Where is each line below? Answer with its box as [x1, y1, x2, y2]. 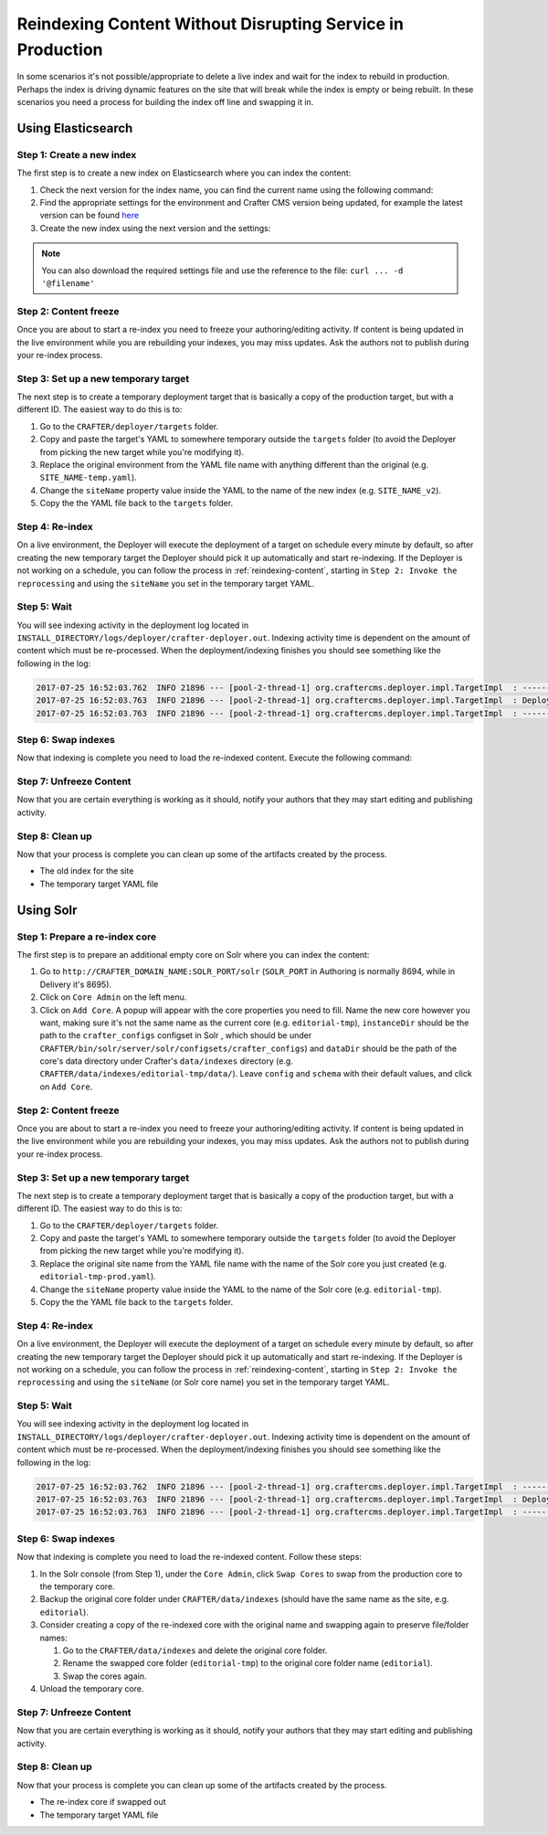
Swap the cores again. [62, 1671, 147, 1681]
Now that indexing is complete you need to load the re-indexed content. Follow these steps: [16, 1552, 363, 1563]
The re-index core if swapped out [39, 1797, 166, 1808]
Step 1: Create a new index [16, 148, 137, 161]
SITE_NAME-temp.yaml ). [39, 472, 137, 483]
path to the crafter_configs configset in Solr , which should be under [39, 1030, 312, 1041]
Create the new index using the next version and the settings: [39, 222, 271, 233]
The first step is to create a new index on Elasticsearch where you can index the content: [16, 167, 352, 178]
